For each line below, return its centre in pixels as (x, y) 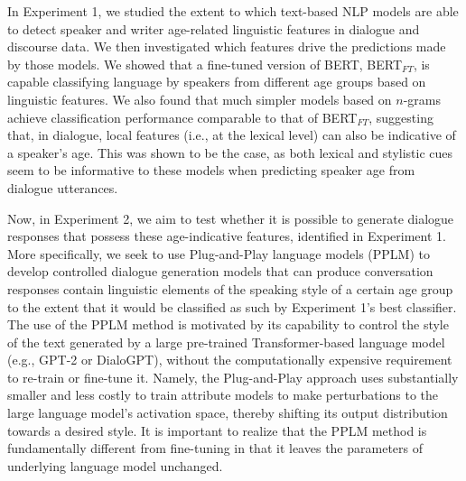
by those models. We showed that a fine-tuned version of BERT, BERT (205, 64)
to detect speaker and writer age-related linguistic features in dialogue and (214, 28)
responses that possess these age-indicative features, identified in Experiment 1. (227, 236)
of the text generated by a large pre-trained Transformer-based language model (226, 342)
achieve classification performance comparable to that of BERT (182, 117)
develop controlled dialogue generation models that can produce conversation (220, 271)
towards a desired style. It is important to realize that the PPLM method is (217, 430)
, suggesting (401, 117)
